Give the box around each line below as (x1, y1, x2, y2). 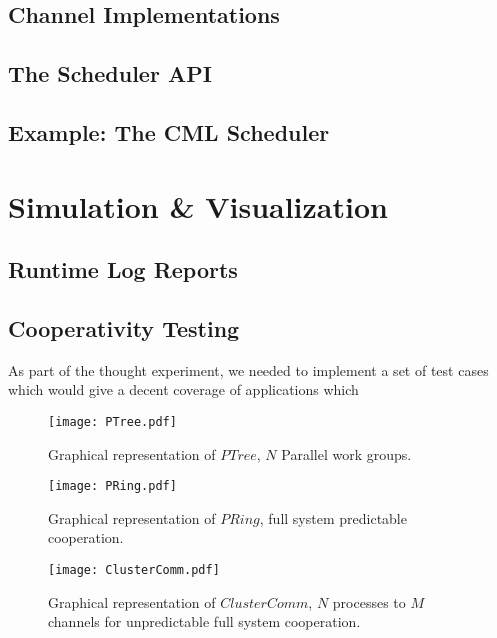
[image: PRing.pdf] (48, 479, 177, 494)
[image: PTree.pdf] (48, 414, 177, 429)
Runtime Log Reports (8, 254, 238, 285)
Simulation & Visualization (8, 185, 388, 226)
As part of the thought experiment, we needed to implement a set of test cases (8, 359, 489, 380)
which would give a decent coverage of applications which (8, 379, 359, 400)
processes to (332, 591, 406, 612)
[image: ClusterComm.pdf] (48, 562, 220, 577)
